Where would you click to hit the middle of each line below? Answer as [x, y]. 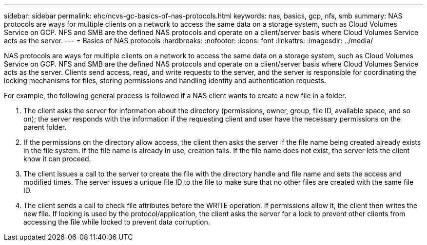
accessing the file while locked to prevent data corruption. [117, 222]
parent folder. [45, 127]
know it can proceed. [57, 159]
